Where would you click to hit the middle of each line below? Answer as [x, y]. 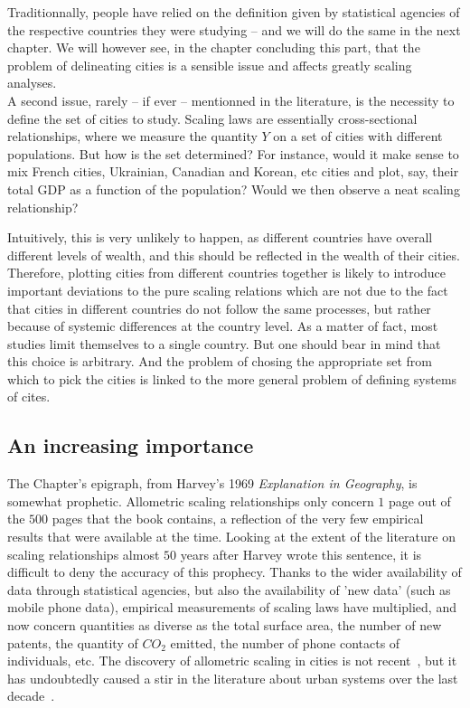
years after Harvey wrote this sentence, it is [301, 554]
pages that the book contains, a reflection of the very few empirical [238, 519]
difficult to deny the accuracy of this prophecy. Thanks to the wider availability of [235, 572]
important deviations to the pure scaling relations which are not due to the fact [228, 290]
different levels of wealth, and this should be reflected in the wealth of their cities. [234, 255]
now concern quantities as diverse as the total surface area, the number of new [225, 625]
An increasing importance [131, 445]
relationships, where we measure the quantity [132, 136]
